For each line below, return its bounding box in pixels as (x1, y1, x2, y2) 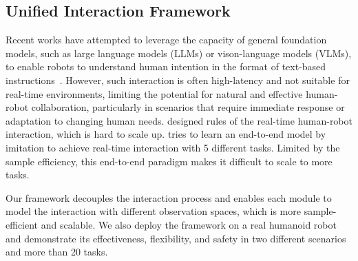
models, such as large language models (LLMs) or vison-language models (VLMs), (6, 45, 352, 60)
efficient (6, 217, 39, 231)
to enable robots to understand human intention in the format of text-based (6, 59, 326, 74)
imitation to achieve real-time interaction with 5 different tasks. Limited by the (6, 140, 340, 154)
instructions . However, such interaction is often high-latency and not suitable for (6, 72, 350, 87)
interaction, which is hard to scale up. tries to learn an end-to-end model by (6, 127, 326, 141)
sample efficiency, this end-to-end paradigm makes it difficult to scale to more (6, 154, 333, 168)
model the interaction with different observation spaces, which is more (6, 204, 301, 218)
